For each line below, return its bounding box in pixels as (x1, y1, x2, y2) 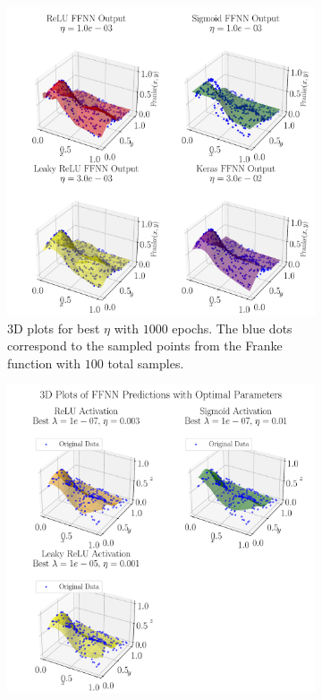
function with (7, 353, 81, 372)
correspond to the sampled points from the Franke (7, 336, 283, 355)
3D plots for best (7, 318, 100, 337)
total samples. (107, 353, 184, 372)
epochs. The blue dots (172, 318, 292, 337)
